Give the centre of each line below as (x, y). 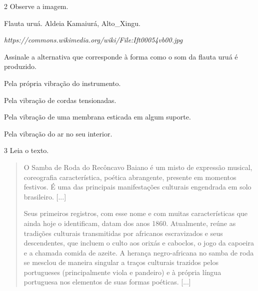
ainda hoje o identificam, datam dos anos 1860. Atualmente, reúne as (130, 223)
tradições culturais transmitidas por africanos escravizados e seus (123, 233)
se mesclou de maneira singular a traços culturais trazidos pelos (121, 262)
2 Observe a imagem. (36, 6)
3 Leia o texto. (26, 150)
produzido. (20, 66)
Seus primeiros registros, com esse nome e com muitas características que (136, 213)
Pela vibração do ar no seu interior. (58, 133)
